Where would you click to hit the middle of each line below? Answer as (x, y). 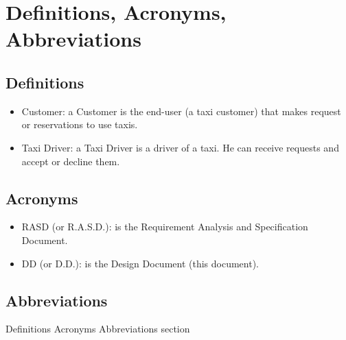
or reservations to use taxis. (80, 124)
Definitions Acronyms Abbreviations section (98, 329)
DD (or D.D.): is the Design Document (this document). (140, 263)
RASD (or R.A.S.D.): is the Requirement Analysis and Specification (165, 227)
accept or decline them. (71, 161)
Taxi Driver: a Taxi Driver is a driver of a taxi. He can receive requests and (180, 147)
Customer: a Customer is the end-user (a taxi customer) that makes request (181, 111)
